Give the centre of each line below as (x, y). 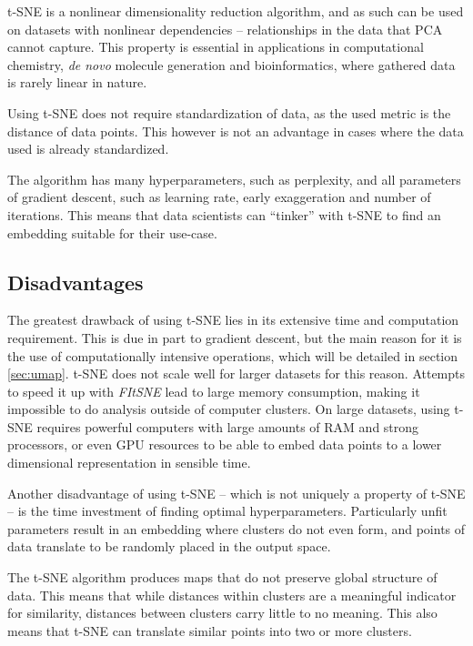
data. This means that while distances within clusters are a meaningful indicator (232, 595)
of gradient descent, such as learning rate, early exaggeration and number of (219, 197)
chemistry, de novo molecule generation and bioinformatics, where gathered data (231, 64)
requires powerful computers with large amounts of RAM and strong (228, 426)
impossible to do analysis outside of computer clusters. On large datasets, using (229, 409)
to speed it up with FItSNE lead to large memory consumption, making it (214, 391)
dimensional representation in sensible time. (129, 463)
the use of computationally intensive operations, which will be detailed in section (233, 355)
